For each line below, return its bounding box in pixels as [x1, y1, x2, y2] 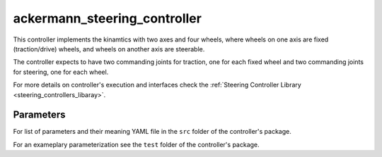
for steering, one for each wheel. [13, 68, 109, 76]
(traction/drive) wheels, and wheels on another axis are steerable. [13, 44, 205, 53]
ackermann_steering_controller [13, 11, 202, 26]
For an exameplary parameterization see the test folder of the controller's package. [13, 140, 260, 149]
